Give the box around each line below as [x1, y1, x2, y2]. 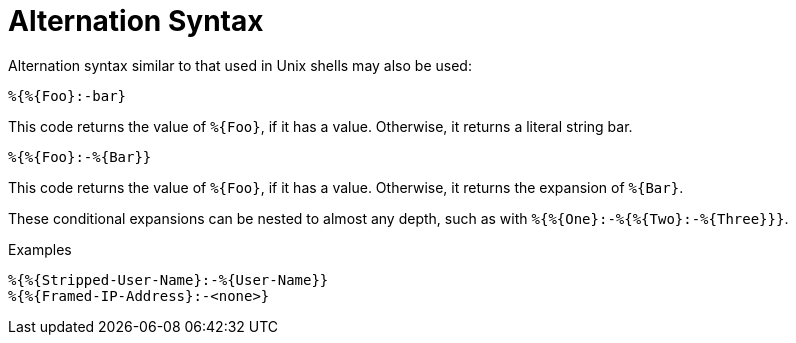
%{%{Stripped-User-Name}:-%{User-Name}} [8, 271, 329, 288]
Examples [8, 240, 72, 258]
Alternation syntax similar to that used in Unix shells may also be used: [8, 56, 472, 74]
